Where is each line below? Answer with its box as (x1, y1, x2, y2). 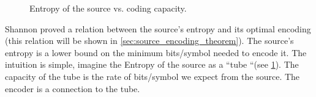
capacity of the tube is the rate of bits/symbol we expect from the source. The (5, 70, 300, 82)
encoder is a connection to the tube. (5, 82, 140, 95)
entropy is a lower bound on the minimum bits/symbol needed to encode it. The (5, 46, 307, 59)
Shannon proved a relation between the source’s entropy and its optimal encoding (5, 22, 311, 35)
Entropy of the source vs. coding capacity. (29, 2, 187, 14)
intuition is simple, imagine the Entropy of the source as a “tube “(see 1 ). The (5, 58, 299, 71)
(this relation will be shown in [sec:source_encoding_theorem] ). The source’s (5, 34, 294, 47)
